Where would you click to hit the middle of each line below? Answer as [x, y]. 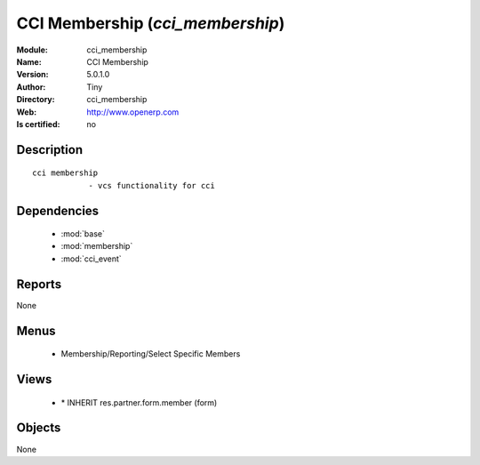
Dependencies [58, 210]
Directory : [36, 100]
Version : [32, 75]
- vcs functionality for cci [152, 185]
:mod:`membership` [97, 246]
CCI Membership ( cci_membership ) [151, 23]
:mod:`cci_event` [91, 259]
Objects [39, 428]
